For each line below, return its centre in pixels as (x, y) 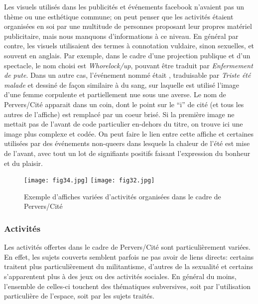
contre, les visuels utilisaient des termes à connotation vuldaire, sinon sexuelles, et (129, 46)
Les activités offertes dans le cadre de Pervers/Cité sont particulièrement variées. (127, 247)
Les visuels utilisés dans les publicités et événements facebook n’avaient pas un (124, 6)
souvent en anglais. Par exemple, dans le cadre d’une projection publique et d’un (127, 55)
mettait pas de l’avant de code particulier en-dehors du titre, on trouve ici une (124, 124)
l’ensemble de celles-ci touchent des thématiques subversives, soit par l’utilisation (127, 286)
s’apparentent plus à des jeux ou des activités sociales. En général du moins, (120, 276)
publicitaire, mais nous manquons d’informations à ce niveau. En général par (121, 36)
